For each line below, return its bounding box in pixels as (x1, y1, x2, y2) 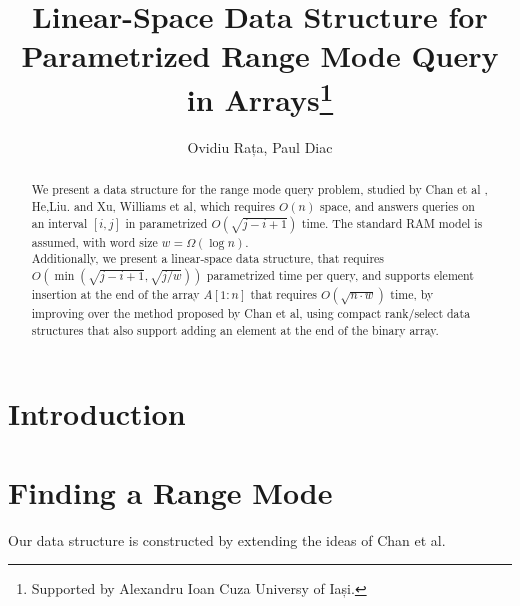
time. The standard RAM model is (301, 214, 483, 231)
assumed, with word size (31, 233, 158, 250)
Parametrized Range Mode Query (21, 35, 499, 76)
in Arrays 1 (186, 74, 334, 119)
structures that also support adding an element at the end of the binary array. (31, 321, 439, 338)
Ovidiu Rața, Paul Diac (187, 136, 333, 157)
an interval (31, 214, 88, 231)
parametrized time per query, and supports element (206, 266, 474, 283)
